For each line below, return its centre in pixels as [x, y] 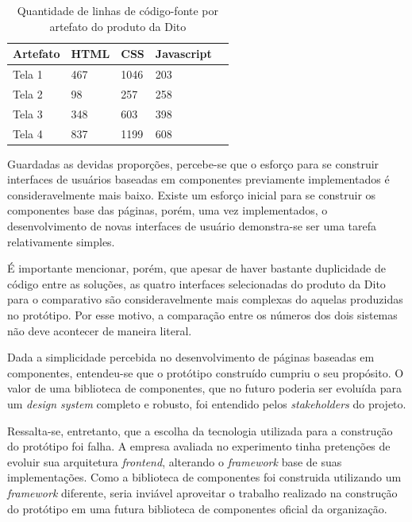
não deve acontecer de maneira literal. [100, 330]
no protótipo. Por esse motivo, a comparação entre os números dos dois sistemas [202, 315]
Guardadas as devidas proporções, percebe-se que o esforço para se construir [193, 163]
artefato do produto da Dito [118, 26]
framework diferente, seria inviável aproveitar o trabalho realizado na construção [202, 492]
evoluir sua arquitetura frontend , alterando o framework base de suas [175, 461]
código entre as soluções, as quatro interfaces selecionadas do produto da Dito [196, 283]
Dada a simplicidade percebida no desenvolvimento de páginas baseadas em [191, 357]
